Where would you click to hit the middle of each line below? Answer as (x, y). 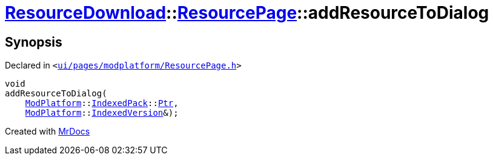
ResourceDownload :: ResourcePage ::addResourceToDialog (247, 13)
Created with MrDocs (48, 132)
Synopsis (34, 42)
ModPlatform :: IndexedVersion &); (102, 113)
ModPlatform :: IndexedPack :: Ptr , (102, 103)
